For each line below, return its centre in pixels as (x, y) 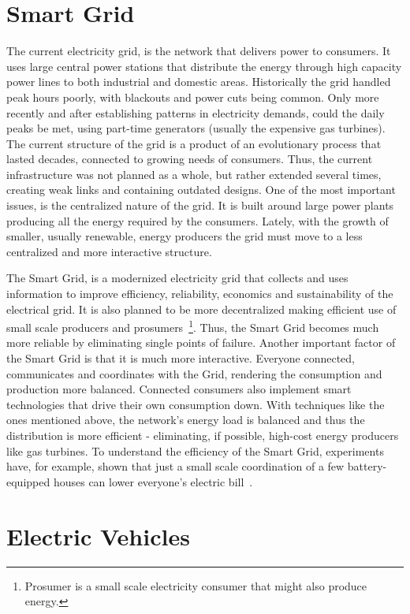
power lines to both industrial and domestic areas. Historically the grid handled (199, 82)
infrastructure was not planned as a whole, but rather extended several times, (194, 174)
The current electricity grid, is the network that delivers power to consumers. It (199, 51)
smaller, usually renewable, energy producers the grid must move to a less (184, 236)
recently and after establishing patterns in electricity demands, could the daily (196, 112)
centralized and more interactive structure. (109, 251)
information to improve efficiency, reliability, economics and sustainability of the (200, 294)
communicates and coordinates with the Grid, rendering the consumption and (194, 373)
